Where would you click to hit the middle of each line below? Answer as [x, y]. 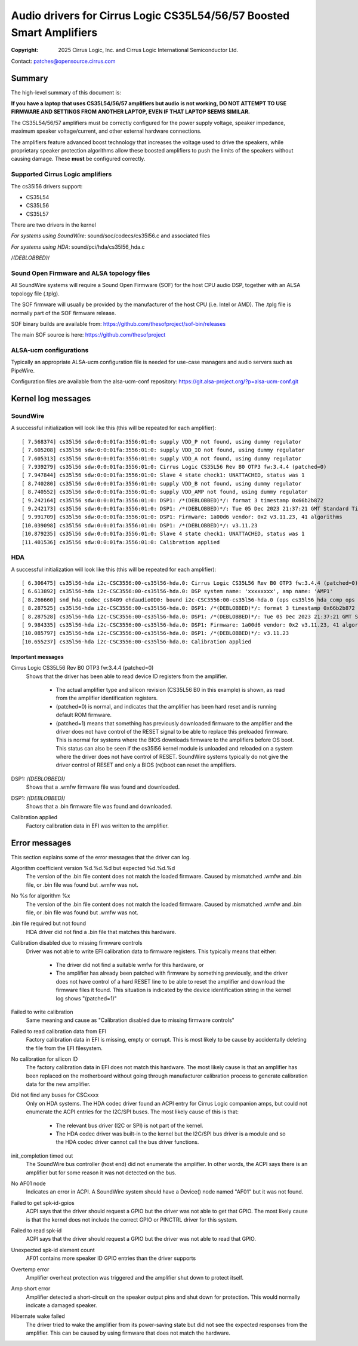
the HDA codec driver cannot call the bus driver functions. [127, 1142]
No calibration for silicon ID [44, 1059]
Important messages [37, 657]
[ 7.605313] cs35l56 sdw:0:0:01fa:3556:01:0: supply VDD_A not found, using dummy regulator [162, 458]
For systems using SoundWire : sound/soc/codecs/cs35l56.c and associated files [110, 236]
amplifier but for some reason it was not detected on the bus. [101, 1173]
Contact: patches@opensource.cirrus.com [63, 61]
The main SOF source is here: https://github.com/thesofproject [88, 335]
